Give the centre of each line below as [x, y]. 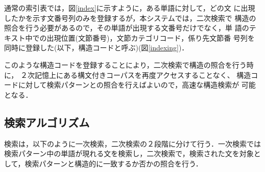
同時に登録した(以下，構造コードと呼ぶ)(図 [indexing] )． [97, 48]
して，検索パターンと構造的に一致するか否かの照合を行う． [103, 163]
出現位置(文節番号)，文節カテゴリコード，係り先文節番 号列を [151, 37]
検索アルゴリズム [47, 122]
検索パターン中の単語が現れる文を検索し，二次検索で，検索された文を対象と [132, 153]
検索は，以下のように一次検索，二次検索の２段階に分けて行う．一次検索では [132, 143]
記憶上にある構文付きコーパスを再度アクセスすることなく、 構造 [143, 75]
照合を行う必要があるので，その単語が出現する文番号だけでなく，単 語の [127, 28]
